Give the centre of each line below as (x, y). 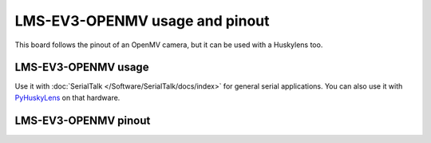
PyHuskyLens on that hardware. (67, 97)
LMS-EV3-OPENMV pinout (83, 120)
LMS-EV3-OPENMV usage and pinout (142, 21)
